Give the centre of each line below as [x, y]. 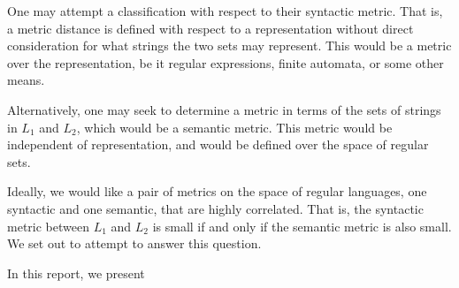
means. [26, 80]
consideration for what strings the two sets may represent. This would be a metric [229, 45]
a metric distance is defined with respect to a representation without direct [210, 28]
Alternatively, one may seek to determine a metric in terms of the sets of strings [224, 109]
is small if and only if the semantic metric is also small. [302, 226]
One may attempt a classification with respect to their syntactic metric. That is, [225, 11]
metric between [48, 226]
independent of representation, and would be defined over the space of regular [218, 144]
